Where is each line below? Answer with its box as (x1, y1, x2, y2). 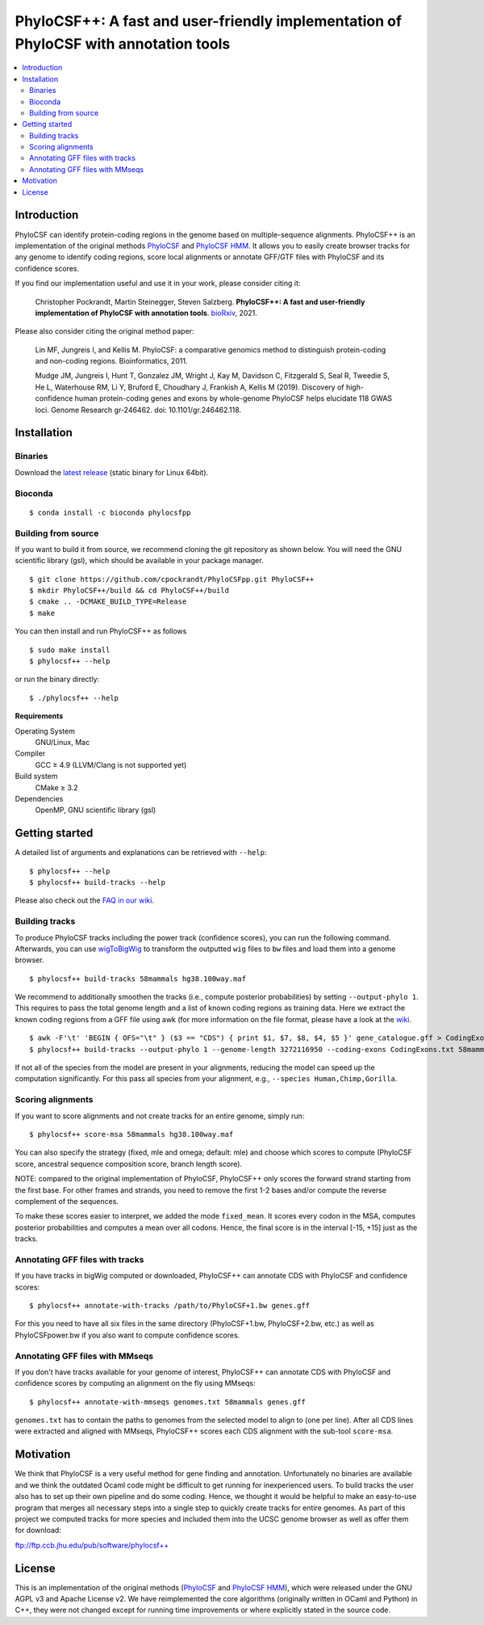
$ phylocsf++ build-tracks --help (29, 878, 165, 886)
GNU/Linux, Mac (35, 737, 90, 747)
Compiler (15, 748, 46, 759)
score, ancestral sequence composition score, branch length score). (15, 1159, 242, 1168)
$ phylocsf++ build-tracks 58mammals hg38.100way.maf (29, 974, 246, 983)
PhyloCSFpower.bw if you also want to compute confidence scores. (15, 1330, 240, 1340)
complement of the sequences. (15, 1196, 119, 1206)
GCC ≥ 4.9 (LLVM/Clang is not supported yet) (35, 760, 187, 769)
